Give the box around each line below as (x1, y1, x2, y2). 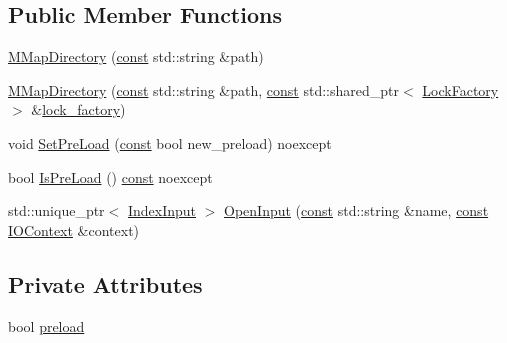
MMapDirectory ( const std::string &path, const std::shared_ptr (8, 79, 399, 100)
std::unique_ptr (8, 200, 105, 221)
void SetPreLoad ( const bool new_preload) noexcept (8, 132, 332, 153)
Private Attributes (8, 268, 203, 299)
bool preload (8, 315, 85, 336)
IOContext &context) (8, 219, 140, 240)
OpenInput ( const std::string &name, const (224, 200, 489, 221)
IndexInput (127, 200, 197, 221)
